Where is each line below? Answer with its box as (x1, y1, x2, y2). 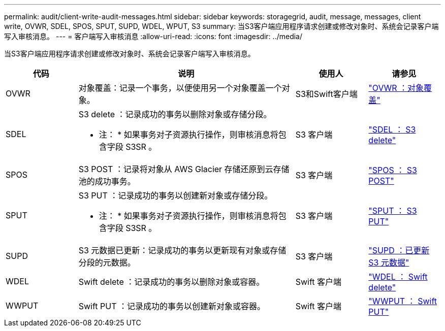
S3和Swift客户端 (295, 89, 358, 99)
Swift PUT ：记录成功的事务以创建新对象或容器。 (78, 301, 265, 311)
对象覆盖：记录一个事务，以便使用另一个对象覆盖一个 (78, 83, 282, 93)
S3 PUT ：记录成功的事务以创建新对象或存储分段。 (78, 190, 273, 201)
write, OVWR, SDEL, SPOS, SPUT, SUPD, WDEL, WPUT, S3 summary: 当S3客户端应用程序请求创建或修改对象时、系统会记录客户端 (4, 22, 439, 30)
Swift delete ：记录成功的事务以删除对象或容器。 (78, 277, 265, 287)
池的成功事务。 (78, 176, 136, 186)
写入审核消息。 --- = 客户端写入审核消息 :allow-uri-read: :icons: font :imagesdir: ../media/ (4, 32, 303, 41)
